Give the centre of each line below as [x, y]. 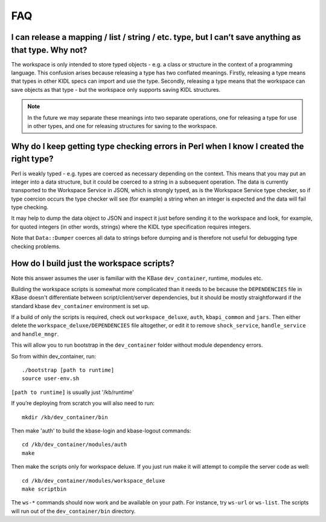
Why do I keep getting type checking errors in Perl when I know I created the [158, 146]
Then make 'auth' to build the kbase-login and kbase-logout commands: [101, 431]
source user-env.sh [51, 379]
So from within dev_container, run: [54, 356]
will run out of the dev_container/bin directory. [73, 511]
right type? [32, 159]
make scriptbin [44, 489]
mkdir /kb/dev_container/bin [65, 417]
